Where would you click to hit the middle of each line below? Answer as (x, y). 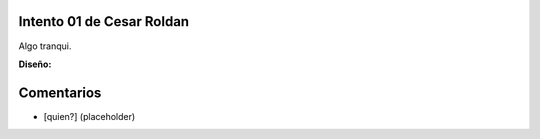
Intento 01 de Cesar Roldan (104, 21)
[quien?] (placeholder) (89, 116)
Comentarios (60, 92)
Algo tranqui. (45, 46)
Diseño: (35, 64)
